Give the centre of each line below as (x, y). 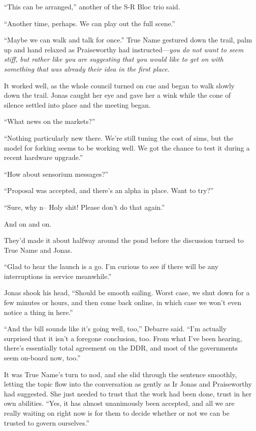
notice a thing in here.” (39, 312)
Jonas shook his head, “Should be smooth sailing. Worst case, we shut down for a (127, 293)
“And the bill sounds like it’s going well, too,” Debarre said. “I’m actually (115, 329)
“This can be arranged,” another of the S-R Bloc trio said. (92, 6)
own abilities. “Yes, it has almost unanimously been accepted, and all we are (119, 403)
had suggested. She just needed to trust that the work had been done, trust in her (128, 393)
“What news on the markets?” (50, 121)
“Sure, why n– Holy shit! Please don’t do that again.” (84, 207)
